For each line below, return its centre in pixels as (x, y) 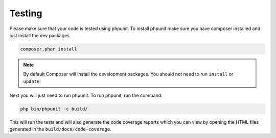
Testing (26, 13)
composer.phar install (49, 49)
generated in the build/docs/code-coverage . (61, 129)
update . (32, 81)
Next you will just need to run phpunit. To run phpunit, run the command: (86, 95)
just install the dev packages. (40, 35)
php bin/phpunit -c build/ (54, 109)
